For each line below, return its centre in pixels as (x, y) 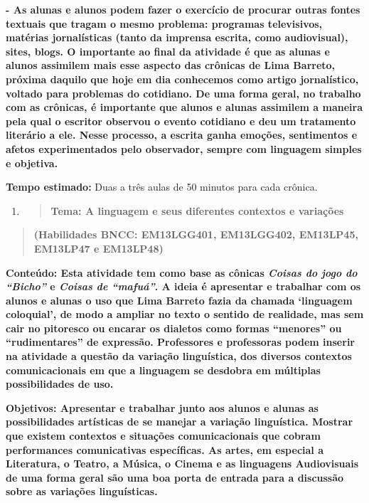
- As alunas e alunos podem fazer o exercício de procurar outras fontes (183, 9)
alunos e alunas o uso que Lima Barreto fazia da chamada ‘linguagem (179, 300)
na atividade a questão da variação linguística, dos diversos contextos (179, 356)
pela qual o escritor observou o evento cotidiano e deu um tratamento (181, 121)
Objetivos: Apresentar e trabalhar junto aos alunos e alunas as (162, 407)
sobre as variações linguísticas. (82, 491)
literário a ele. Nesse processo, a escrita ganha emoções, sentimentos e (182, 135)
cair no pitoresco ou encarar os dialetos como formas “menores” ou (174, 328)
